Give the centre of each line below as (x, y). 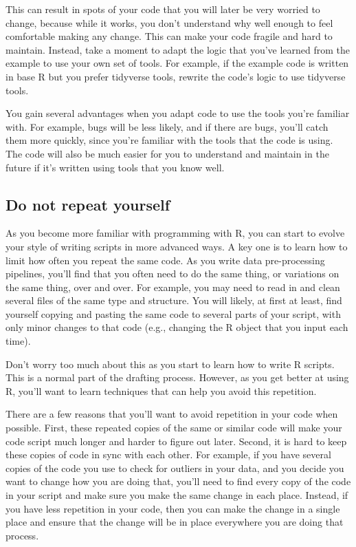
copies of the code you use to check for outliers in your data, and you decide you (175, 468)
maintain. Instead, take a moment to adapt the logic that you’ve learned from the (178, 49)
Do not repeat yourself (88, 204)
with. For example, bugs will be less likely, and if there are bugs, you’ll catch (167, 126)
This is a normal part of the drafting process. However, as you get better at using (177, 377)
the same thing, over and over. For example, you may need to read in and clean (173, 287)
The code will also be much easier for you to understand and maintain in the (167, 153)
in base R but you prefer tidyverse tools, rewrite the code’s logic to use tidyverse (176, 76)
